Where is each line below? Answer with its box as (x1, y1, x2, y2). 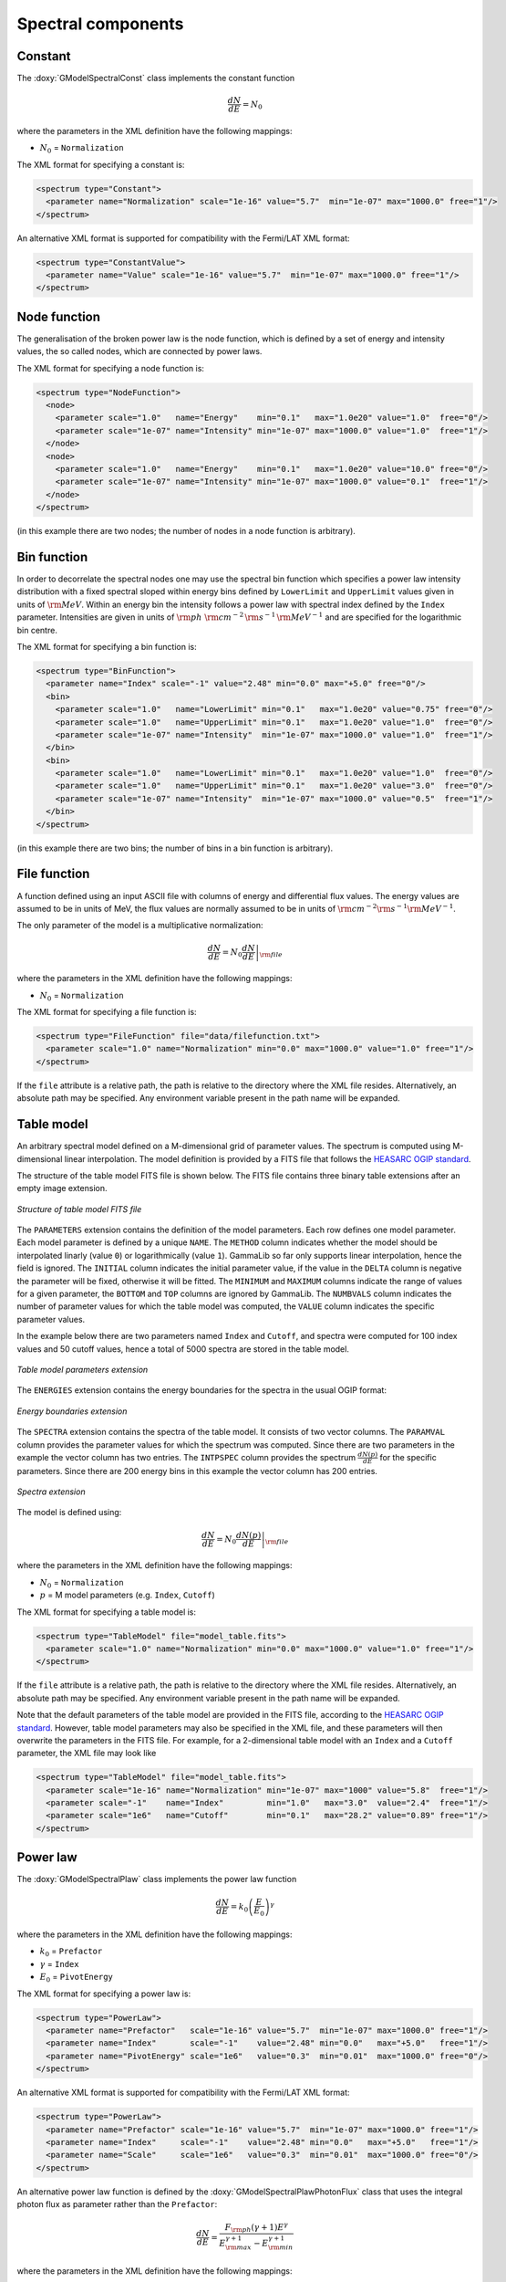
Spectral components (16, 14, 184, 34)
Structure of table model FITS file (16, 1203, 142, 1214)
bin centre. (16, 624, 58, 635)
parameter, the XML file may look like (16, 1748, 157, 1759)
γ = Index (39, 1958, 79, 1969)
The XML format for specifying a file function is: (16, 1007, 197, 1018)
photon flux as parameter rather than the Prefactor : (16, 2199, 218, 2210)
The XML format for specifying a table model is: (16, 1607, 196, 1617)
